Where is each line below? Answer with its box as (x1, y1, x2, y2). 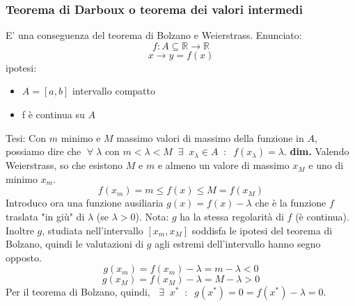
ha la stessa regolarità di (180, 209, 284, 223)
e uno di (308, 158, 344, 172)
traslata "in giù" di (6, 209, 85, 223)
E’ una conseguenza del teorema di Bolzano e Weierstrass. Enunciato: (6, 28, 302, 42)
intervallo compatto (72, 83, 155, 98)
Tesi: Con (6, 130, 47, 145)
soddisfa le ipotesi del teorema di (191, 223, 333, 237)
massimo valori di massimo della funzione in (116, 130, 304, 145)
